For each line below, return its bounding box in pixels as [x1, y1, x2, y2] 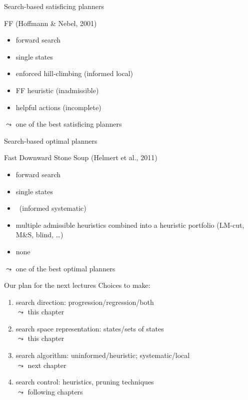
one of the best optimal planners [15, 263, 115, 273]
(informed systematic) [19, 203, 86, 213]
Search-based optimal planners [4, 135, 97, 146]
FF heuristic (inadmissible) [15, 85, 99, 95]
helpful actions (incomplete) [15, 102, 101, 112]
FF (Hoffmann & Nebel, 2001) [4, 18, 97, 28]
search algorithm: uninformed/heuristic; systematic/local [15, 350, 190, 360]
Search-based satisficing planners [4, 1, 104, 11]
